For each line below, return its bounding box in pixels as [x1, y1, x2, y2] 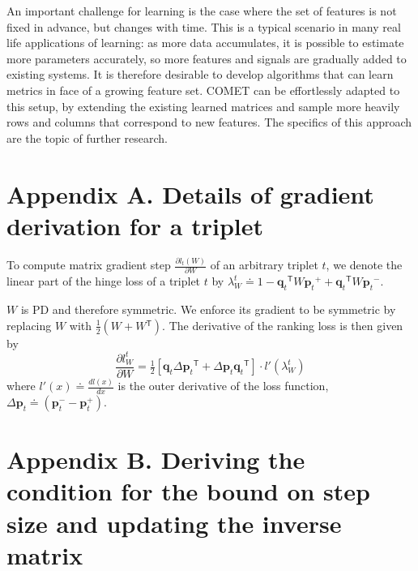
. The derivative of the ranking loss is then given [162, 316, 403, 333]
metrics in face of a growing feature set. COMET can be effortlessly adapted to [6, 81, 400, 98]
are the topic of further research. [6, 129, 168, 146]
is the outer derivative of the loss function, [117, 377, 329, 394]
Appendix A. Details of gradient [6, 177, 374, 210]
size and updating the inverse [6, 506, 342, 539]
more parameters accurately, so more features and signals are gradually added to [6, 49, 407, 67]
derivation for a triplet [6, 208, 263, 242]
